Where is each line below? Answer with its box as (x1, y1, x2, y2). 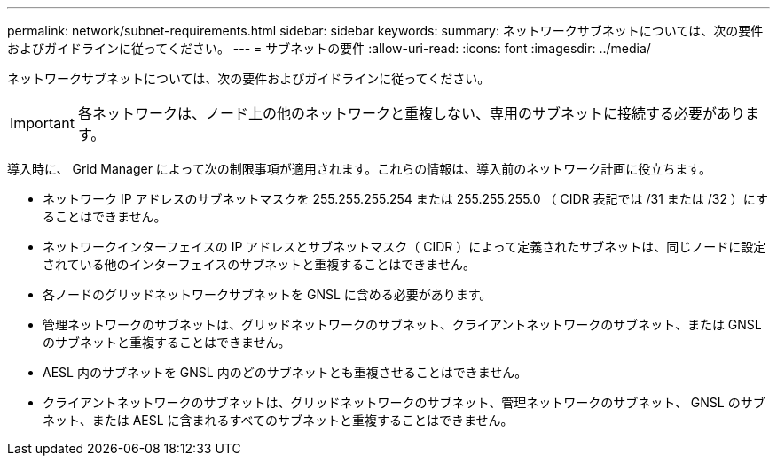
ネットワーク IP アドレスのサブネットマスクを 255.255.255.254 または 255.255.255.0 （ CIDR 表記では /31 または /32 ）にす (43, 191, 769, 206)
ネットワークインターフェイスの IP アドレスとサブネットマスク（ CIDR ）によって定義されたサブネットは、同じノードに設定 (43, 239, 766, 254)
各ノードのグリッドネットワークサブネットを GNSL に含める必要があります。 (43, 287, 492, 302)
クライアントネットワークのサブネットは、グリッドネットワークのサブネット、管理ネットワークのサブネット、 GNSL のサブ (43, 395, 765, 410)
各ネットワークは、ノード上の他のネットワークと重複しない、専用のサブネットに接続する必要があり (77, 104, 745, 122)
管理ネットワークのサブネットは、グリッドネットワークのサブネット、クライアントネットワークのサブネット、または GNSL (43, 317, 762, 332)
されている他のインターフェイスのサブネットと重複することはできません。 (43, 257, 475, 272)
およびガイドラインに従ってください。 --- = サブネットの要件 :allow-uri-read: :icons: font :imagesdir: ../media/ (7, 41, 651, 56)
